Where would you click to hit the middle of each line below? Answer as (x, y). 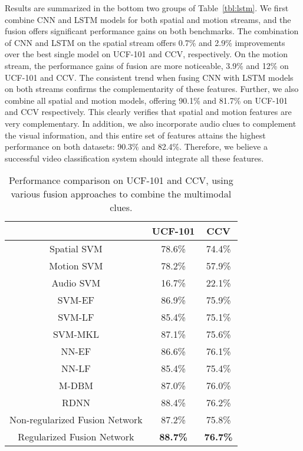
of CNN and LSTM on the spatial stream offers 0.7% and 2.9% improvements (145, 42)
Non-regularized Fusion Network (76, 420)
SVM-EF (76, 300)
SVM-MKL (76, 334)
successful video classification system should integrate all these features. (134, 158)
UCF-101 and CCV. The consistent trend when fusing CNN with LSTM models (149, 77)
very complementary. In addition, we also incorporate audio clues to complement (151, 123)
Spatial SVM (76, 249)
